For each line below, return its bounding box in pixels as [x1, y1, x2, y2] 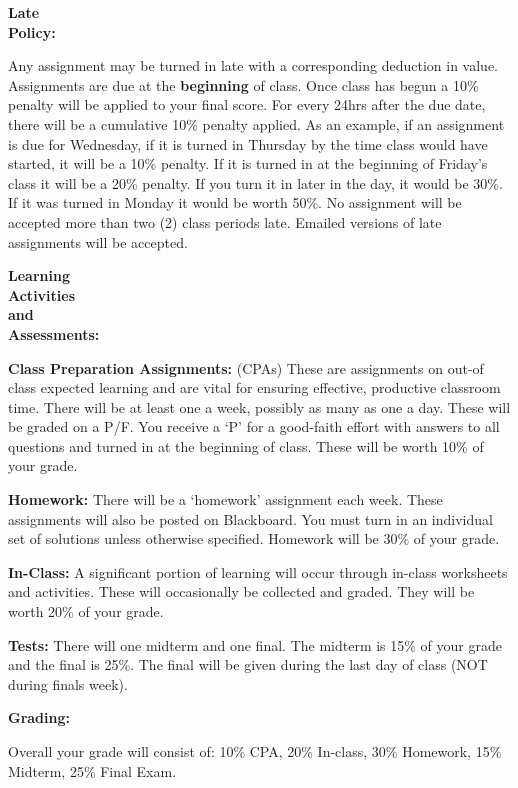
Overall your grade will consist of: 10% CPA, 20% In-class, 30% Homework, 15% [8, 741, 502, 761]
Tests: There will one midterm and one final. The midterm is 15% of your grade [8, 634, 502, 655]
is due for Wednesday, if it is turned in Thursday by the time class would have [8, 133, 488, 154]
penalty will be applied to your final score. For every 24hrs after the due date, [8, 94, 486, 115]
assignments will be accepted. [8, 231, 188, 252]
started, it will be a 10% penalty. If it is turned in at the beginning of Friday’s [8, 153, 488, 174]
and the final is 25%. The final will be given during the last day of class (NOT [8, 654, 488, 675]
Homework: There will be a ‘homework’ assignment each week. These [8, 489, 443, 510]
